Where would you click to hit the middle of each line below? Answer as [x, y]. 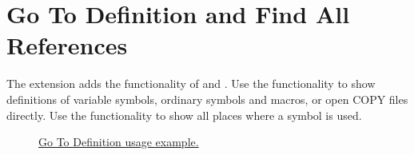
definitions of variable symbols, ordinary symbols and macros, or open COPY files [207, 99]
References [67, 45]
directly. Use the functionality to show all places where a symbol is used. [184, 115]
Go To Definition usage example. [119, 142]
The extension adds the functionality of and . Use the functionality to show [191, 83]
